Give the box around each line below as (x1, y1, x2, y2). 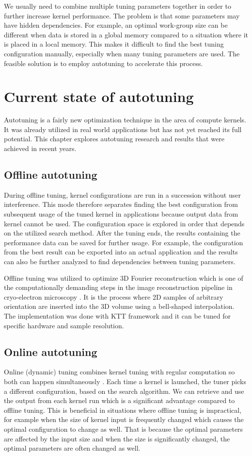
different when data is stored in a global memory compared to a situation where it (4, 29, 249, 39)
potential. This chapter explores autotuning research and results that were (4, 134, 224, 144)
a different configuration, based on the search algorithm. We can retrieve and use (4, 386, 244, 396)
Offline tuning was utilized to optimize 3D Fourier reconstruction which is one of (4, 272, 243, 283)
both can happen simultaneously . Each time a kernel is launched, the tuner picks (4, 376, 246, 386)
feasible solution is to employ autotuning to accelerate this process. (4, 58, 203, 68)
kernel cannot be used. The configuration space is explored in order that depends (4, 218, 245, 228)
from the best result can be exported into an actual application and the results (4, 247, 238, 257)
